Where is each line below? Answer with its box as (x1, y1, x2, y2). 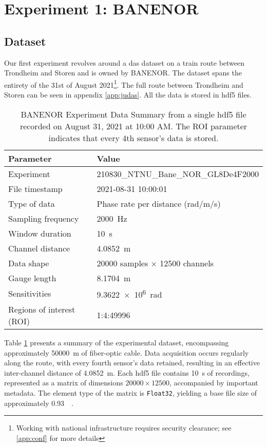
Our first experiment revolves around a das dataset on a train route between (4, 57, 245, 68)
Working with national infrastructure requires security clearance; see (16, 422, 232, 433)
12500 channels (160, 257, 214, 269)
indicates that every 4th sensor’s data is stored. (48, 131, 219, 144)
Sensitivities (8, 287, 51, 300)
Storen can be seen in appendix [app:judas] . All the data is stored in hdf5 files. (4, 89, 252, 100)
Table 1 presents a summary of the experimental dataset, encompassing (4, 337, 229, 347)
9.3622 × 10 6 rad (97, 286, 162, 300)
